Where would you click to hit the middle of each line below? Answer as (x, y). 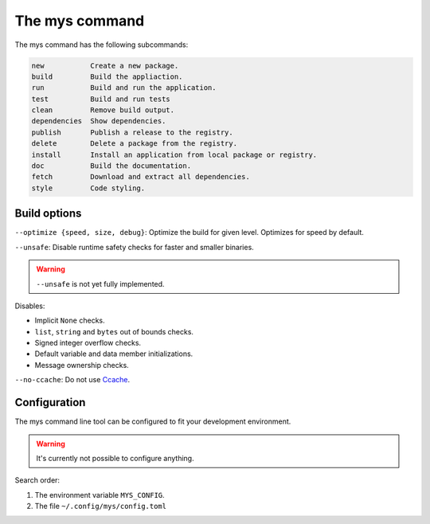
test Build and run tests (101, 99)
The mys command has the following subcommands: (102, 45)
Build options (48, 214)
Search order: (37, 480)
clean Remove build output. (103, 110)
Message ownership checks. (82, 365)
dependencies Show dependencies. (99, 121)
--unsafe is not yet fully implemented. (100, 284)
